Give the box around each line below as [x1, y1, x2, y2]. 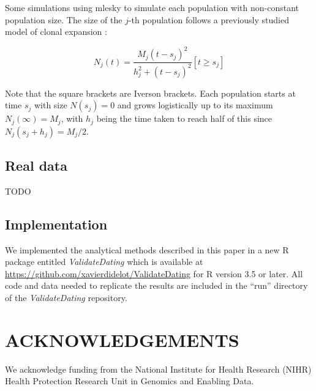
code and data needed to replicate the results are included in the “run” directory [5, 279, 308, 292]
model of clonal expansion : [5, 25, 107, 38]
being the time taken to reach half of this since [96, 112, 273, 125]
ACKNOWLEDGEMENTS [5, 327, 239, 352]
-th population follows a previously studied [128, 13, 289, 26]
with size [34, 99, 67, 111]
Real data [5, 156, 67, 175]
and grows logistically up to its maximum [117, 99, 273, 111]
